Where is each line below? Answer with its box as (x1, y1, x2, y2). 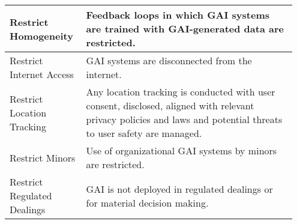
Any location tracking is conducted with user (86, 85, 275, 98)
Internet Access (10, 67, 74, 81)
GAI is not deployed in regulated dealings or (86, 181, 273, 196)
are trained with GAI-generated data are (86, 22, 284, 35)
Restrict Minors (10, 150, 76, 165)
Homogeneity (10, 28, 73, 43)
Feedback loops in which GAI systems (86, 8, 270, 22)
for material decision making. (86, 195, 209, 210)
